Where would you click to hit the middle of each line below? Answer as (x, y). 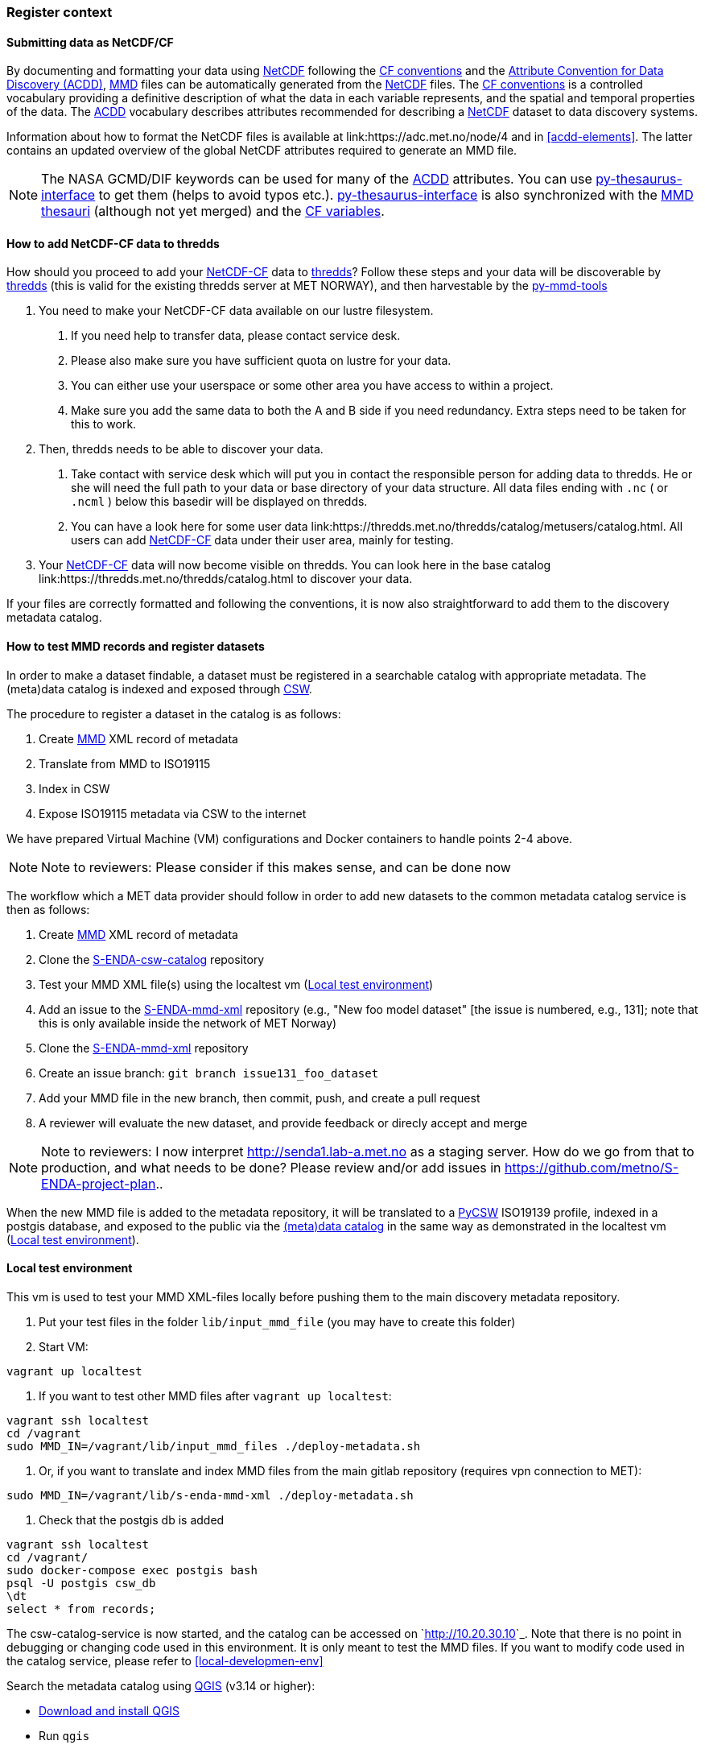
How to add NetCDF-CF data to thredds (113, 243)
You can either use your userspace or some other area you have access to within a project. (312, 386)
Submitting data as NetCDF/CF (90, 42)
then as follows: (48, 909)
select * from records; (81, 1608)
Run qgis (64, 1735)
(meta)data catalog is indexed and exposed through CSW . (159, 688)
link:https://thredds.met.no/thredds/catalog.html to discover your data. (226, 579)
